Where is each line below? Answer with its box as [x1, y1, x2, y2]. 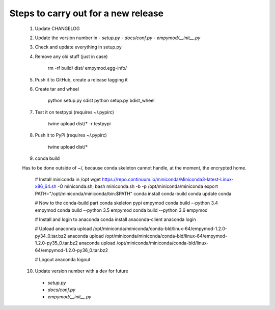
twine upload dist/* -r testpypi [47, 121, 111, 127]
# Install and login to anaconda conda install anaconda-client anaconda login [35, 216, 196, 222]
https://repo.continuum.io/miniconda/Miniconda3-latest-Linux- [102, 176, 234, 183]
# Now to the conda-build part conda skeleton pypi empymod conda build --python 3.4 [35, 200, 218, 206]
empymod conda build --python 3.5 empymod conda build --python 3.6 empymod [35, 207, 208, 213]
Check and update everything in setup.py [35, 44, 122, 50]
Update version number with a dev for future [35, 268, 128, 274]
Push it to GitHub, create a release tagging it [35, 76, 128, 82]
